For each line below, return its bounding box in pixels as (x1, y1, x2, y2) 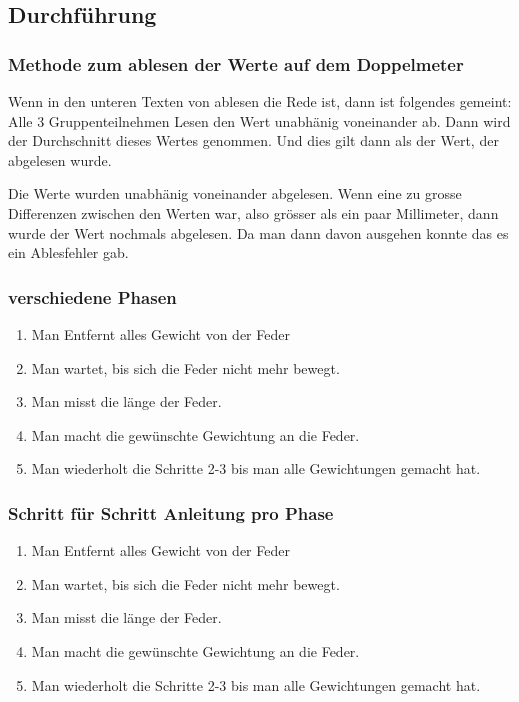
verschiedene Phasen (8, 284, 177, 309)
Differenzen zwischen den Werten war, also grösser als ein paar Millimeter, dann (8, 202, 499, 223)
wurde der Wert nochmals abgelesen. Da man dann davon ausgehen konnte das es (8, 222, 509, 243)
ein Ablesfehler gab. (8, 242, 129, 263)
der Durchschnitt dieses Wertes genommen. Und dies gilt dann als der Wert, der (8, 130, 499, 151)
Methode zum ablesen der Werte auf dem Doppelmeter (8, 51, 464, 76)
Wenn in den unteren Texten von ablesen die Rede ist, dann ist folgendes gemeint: (8, 91, 512, 111)
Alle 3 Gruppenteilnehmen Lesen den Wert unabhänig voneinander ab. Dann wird (8, 110, 511, 131)
